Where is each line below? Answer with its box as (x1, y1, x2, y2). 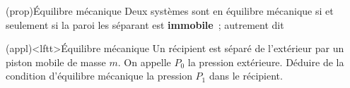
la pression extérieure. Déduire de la (187, 54, 344, 69)
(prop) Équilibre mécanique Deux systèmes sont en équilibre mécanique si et (6, 4, 334, 18)
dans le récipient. (209, 68, 283, 83)
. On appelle (117, 54, 171, 69)
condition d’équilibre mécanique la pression (6, 68, 192, 83)
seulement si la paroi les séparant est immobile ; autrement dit (6, 17, 284, 32)
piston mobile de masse (6, 54, 106, 69)
